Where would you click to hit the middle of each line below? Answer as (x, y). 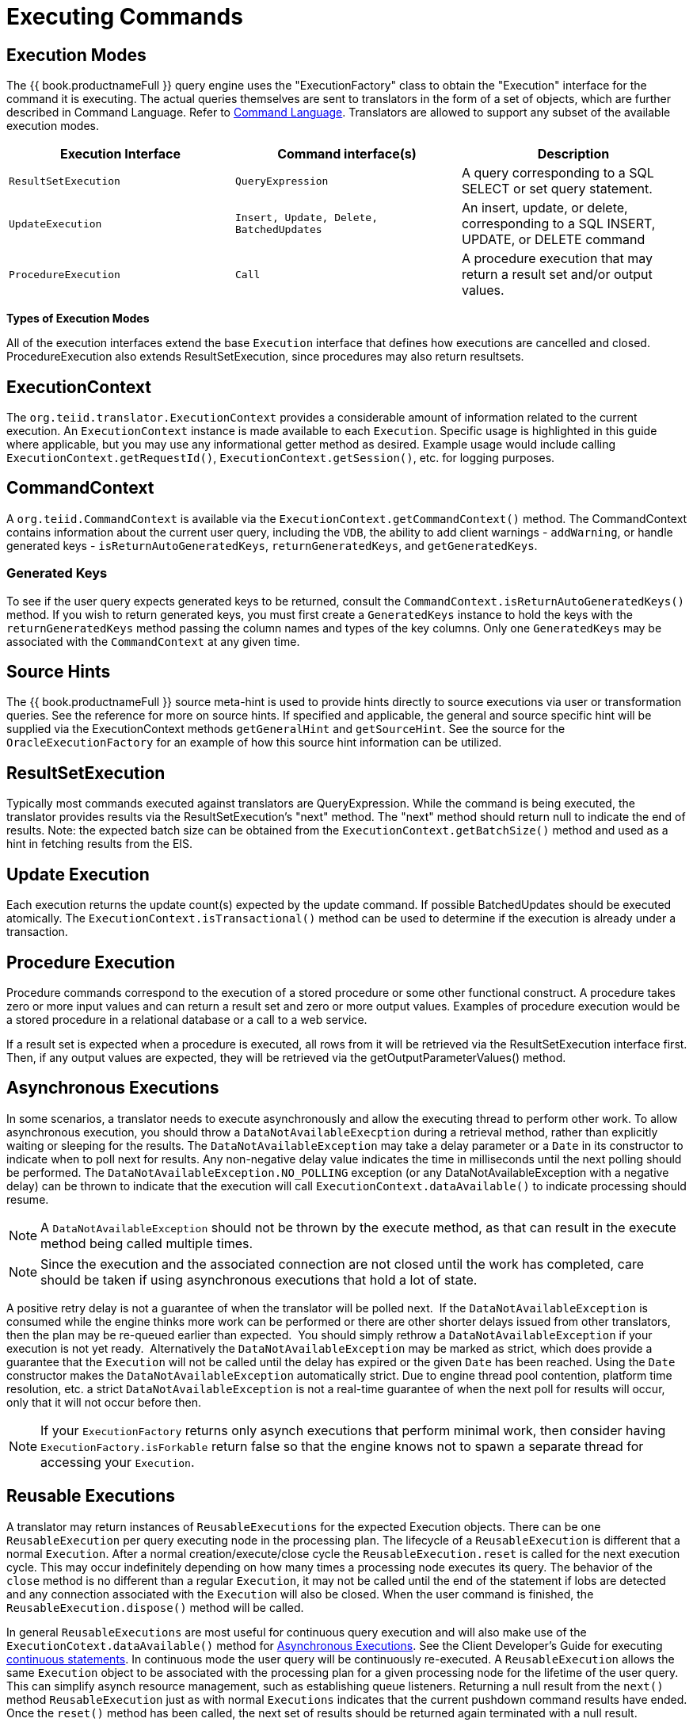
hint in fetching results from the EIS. (100, 844)
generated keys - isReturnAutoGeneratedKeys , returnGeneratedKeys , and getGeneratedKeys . (272, 545)
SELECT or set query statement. (557, 189)
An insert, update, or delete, (544, 208)
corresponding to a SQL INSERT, (558, 224)
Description (573, 154)
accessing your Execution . (118, 1462)
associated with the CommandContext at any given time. (153, 641)
